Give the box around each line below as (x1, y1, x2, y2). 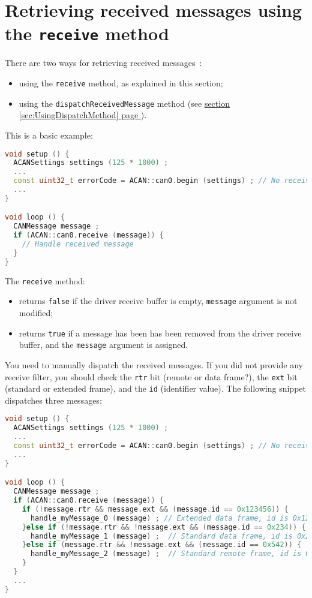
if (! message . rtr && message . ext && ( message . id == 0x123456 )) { (22, 504, 289, 513)
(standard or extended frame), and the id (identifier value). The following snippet (5, 382, 306, 395)
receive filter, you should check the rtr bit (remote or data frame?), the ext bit (5, 370, 298, 383)
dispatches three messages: (5, 393, 102, 406)
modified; (19, 306, 53, 318)
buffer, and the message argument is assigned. (19, 338, 188, 351)
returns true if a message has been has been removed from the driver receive (19, 326, 302, 339)
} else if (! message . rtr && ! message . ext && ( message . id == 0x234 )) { (22, 522, 306, 531)
